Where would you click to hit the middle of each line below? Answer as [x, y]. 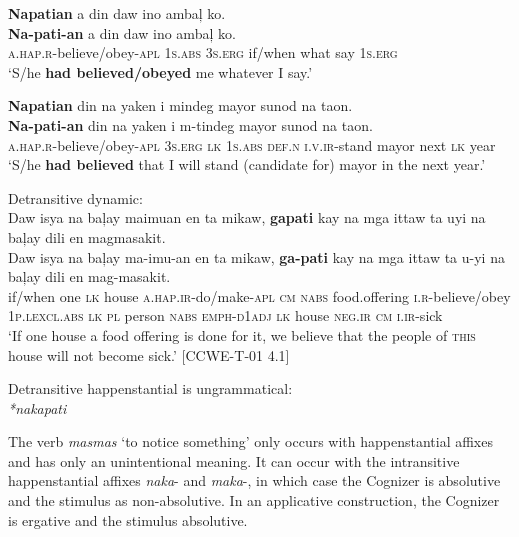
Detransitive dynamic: [75, 197]
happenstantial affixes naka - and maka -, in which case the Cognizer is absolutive [254, 480]
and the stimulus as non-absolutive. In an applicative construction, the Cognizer [254, 500]
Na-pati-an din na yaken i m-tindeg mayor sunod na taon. [190, 124]
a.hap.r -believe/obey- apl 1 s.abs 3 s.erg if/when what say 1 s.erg [203, 52]
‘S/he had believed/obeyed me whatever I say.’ [160, 71]
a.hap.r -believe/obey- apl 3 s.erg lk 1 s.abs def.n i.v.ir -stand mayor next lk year [252, 144]
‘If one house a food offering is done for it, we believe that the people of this [242, 334]
